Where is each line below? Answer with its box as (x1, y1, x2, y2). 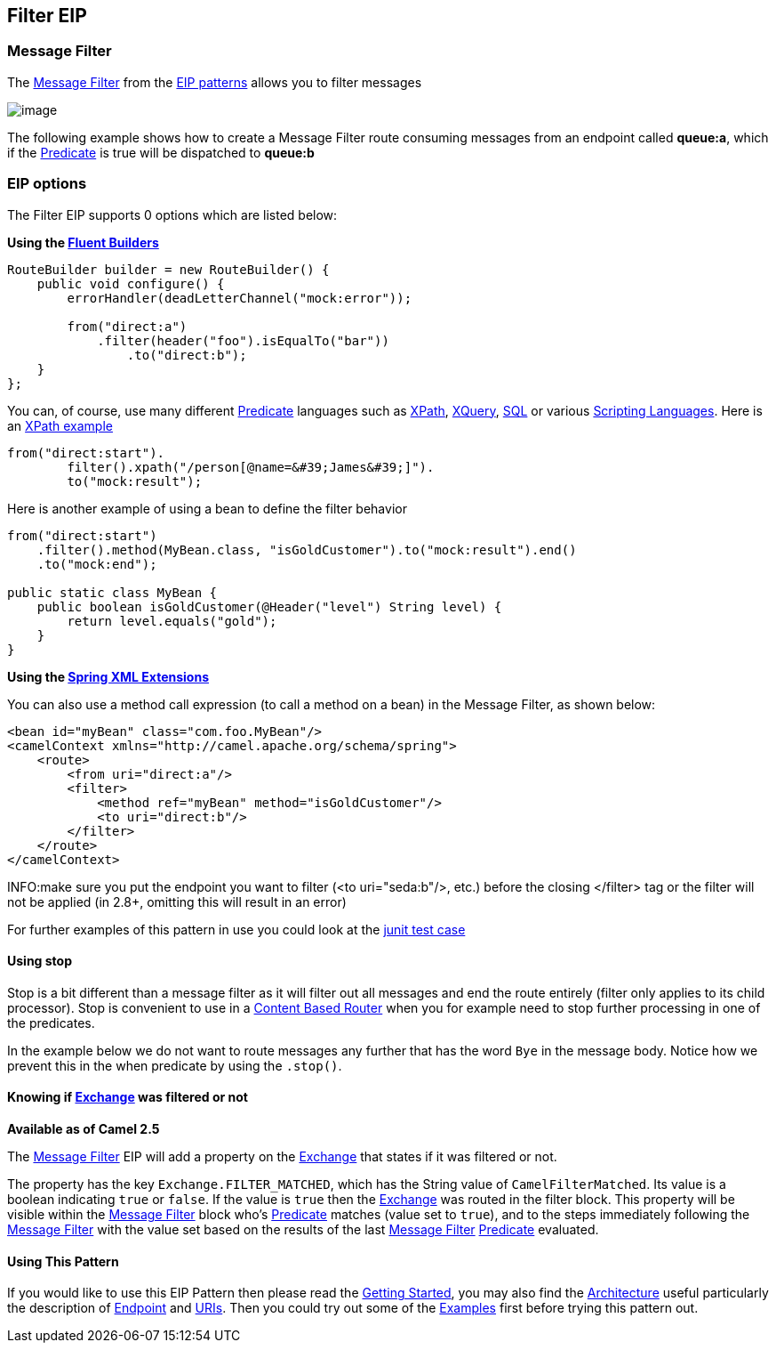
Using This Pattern (7, 1253, 119, 1269)
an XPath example (7, 417, 113, 433)
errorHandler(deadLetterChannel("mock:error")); (67, 290, 412, 305)
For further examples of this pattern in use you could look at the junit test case (7, 921, 466, 937)
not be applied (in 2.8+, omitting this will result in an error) (7, 893, 347, 909)
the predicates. (7, 1015, 95, 1031)
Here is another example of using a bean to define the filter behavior (7, 500, 407, 516)
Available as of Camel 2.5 (7, 1120, 160, 1136)
